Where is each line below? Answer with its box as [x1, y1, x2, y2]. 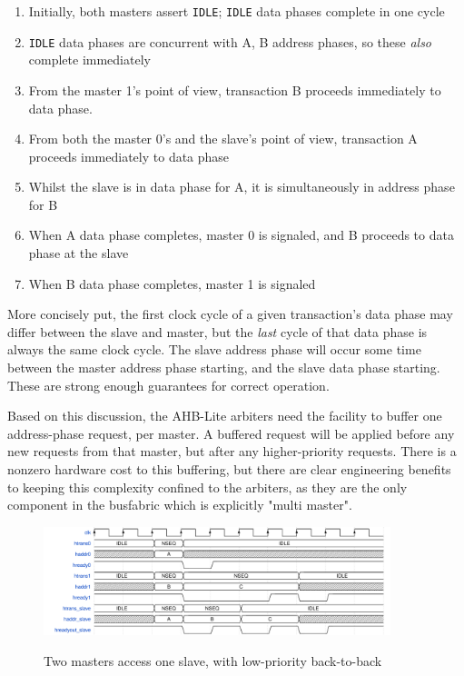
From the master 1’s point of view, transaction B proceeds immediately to [28, 80, 441, 99]
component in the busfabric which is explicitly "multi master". [7, 495, 352, 514]
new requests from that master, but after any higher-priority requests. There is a [7, 442, 457, 461]
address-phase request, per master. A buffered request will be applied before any [7, 423, 455, 442]
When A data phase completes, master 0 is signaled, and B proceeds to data [28, 225, 454, 244]
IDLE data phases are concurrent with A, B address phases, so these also [28, 32, 432, 51]
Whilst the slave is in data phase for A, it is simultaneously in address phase [28, 177, 455, 196]
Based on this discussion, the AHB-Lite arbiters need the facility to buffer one [7, 406, 442, 425]
